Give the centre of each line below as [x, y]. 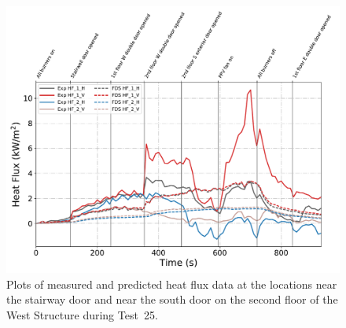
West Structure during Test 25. [82, 314]
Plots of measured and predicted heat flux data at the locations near [172, 284]
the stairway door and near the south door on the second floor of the [172, 299]
